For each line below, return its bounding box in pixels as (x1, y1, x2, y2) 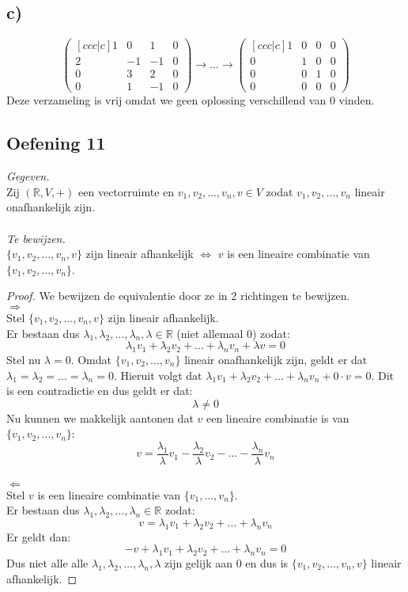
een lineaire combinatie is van (206, 409, 349, 426)
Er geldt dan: (6, 528, 71, 545)
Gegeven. (6, 168, 50, 184)
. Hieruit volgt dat (113, 366, 202, 383)
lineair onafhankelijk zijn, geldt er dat (184, 351, 368, 367)
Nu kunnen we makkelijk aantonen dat (6, 409, 194, 426)
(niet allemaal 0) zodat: (176, 324, 290, 341)
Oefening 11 (6, 131, 106, 155)
